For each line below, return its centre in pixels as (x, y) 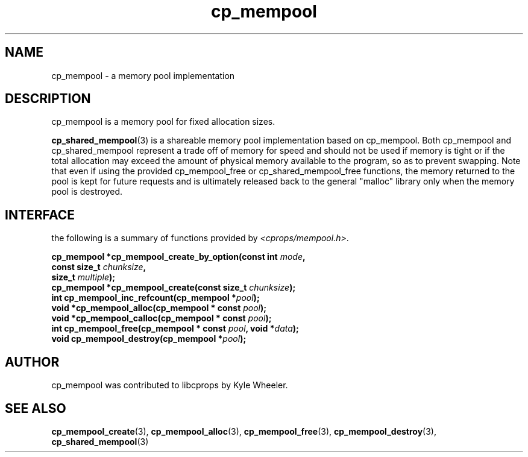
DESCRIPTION (48, 99)
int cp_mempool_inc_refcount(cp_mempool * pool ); (156, 298)
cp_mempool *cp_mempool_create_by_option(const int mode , (178, 257)
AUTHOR (32, 362)
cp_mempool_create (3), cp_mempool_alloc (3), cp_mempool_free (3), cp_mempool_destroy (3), (244, 431)
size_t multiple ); (83, 277)
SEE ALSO (36, 408)
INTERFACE (40, 215)
